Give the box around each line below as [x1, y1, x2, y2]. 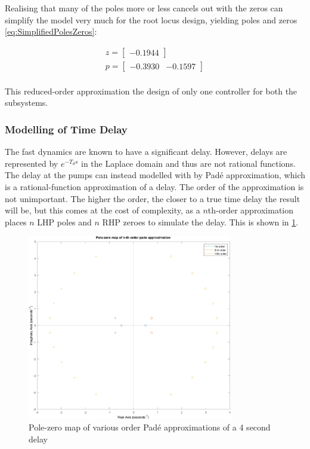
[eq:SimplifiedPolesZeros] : [5, 25, 97, 38]
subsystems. [5, 96, 48, 109]
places [5, 215, 27, 228]
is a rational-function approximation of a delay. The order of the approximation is [5, 181, 304, 193]
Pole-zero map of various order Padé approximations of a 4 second [29, 421, 271, 433]
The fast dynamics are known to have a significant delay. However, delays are [5, 145, 287, 158]
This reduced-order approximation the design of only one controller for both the [5, 84, 297, 97]
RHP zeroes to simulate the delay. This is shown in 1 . [102, 215, 299, 228]
